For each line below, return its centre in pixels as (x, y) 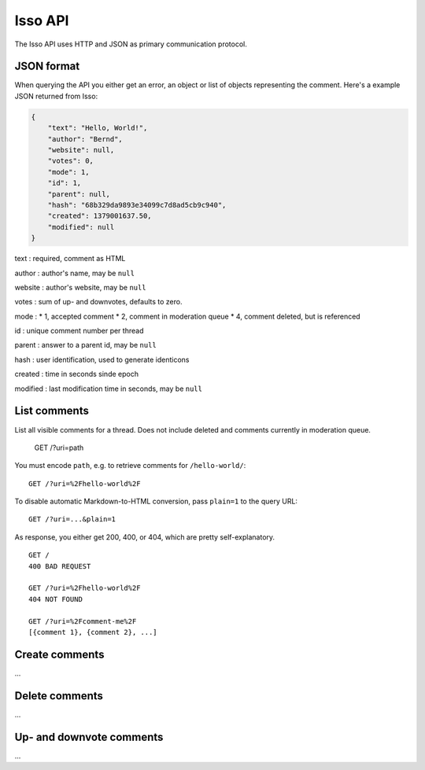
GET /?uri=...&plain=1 (72, 519)
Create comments (59, 654)
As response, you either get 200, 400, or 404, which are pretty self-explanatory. (145, 537)
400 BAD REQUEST (60, 566)
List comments (52, 411)
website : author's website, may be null (80, 287)
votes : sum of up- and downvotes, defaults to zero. (98, 302)
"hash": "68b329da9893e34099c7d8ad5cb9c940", (137, 205)
